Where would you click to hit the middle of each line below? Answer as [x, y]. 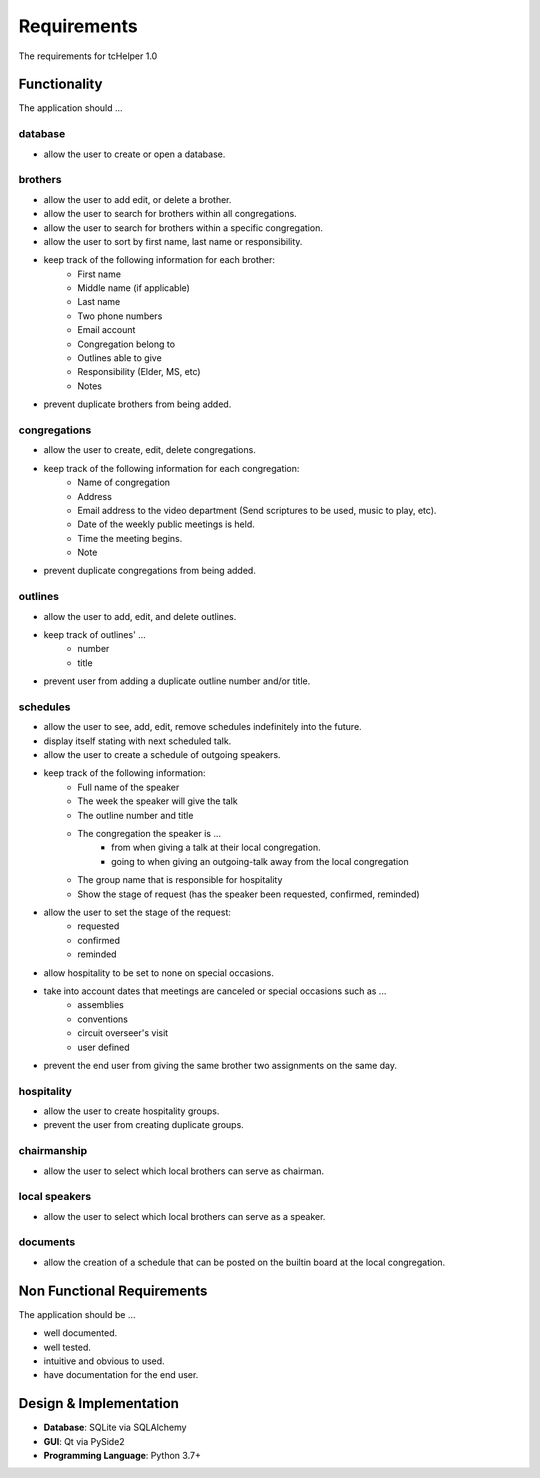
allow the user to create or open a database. [134, 154]
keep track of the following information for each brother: [159, 260]
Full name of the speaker [128, 787]
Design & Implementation [99, 1403]
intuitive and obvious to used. [104, 1361]
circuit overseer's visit [123, 1033]
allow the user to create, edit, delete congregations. [150, 450]
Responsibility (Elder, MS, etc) [139, 372]
